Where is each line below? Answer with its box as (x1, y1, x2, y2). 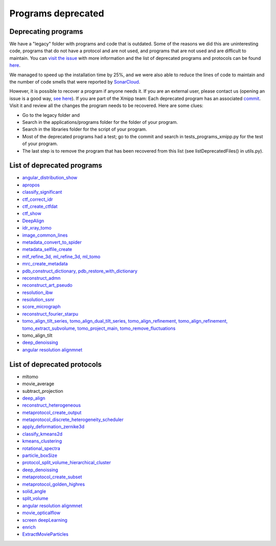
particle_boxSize (22, 452, 57, 458)
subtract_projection (22, 388, 63, 394)
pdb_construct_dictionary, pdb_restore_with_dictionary (22, 268, 137, 274)
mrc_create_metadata (22, 261, 68, 267)
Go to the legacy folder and (22, 112, 80, 118)
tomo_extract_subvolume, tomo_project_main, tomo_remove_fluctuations (22, 325, 176, 331)
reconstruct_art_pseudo (22, 282, 73, 288)
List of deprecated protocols (9, 360, 102, 369)
